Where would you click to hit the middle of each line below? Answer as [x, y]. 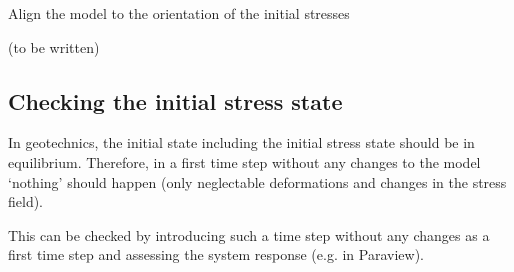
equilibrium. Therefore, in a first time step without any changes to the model [244, 161]
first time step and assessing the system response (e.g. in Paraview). [216, 254]
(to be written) [54, 46]
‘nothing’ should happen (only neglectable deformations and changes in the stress [257, 181]
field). [26, 201]
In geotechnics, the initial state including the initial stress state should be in [241, 142]
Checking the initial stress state [175, 100]
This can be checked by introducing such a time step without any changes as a [249, 234]
